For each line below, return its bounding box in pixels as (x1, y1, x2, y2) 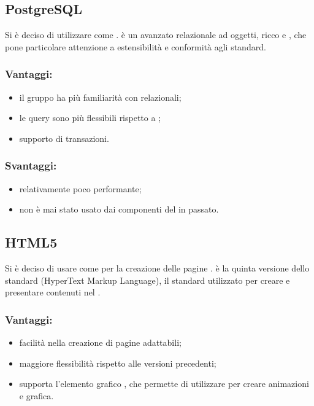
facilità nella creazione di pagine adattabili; (19, 336, 182, 348)
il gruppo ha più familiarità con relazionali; (19, 90, 182, 103)
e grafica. (19, 389, 54, 402)
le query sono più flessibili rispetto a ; (19, 111, 161, 124)
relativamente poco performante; (19, 182, 142, 195)
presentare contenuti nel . (5, 286, 101, 299)
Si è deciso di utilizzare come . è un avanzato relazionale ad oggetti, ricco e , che (5, 28, 307, 41)
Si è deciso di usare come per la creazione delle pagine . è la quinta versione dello (5, 262, 310, 274)
